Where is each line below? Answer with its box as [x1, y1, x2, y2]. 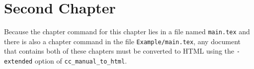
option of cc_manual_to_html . [34, 56, 127, 66]
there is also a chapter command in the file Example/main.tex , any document [4, 36, 241, 46]
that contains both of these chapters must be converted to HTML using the [4, 46, 235, 56]
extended [4, 58, 33, 66]
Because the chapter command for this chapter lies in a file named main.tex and [4, 26, 250, 37]
